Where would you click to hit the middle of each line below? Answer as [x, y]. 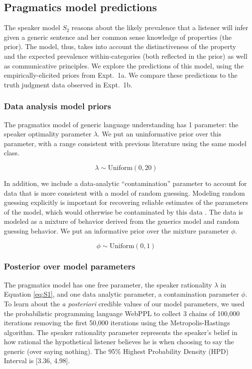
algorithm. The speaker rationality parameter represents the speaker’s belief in [121, 332]
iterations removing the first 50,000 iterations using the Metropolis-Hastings [117, 323]
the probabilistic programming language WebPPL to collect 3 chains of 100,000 [122, 313]
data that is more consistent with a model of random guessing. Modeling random [125, 193]
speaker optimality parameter [48, 134]
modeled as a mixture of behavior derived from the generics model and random [122, 221]
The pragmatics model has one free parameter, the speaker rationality [108, 284]
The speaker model [32, 27]
